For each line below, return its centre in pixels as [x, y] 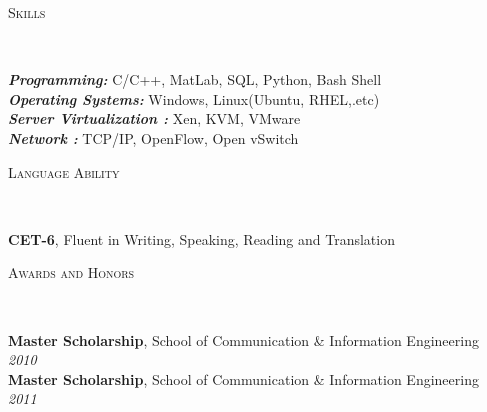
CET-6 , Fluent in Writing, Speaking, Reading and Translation [201, 238]
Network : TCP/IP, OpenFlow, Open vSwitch [153, 137]
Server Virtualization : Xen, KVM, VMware [154, 118]
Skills [27, 12]
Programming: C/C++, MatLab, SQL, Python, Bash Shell [195, 79]
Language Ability [64, 171]
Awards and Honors [71, 272]
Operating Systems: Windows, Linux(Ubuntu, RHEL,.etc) [194, 98]
